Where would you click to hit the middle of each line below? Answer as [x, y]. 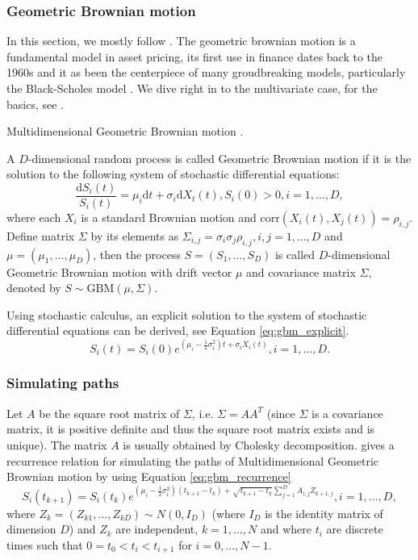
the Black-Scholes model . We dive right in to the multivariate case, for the [192, 88]
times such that [45, 544]
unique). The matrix [57, 444]
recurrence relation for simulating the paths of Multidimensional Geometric [193, 460]
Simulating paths [63, 383]
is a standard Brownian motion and [169, 217]
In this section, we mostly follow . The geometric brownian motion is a [181, 41]
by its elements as [135, 235]
